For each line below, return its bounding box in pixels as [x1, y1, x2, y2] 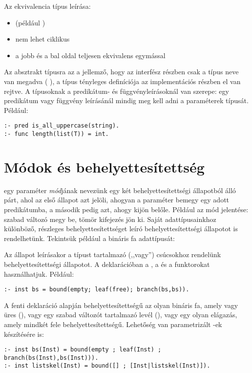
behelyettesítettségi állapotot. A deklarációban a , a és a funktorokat [4, 259, 210, 269]
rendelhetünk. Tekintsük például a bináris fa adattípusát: [4, 233, 175, 243]
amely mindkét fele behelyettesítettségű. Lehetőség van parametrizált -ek [4, 319, 222, 329]
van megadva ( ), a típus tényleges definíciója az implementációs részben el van [4, 76, 241, 86]
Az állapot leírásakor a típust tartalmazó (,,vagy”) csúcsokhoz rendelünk [4, 249, 221, 260]
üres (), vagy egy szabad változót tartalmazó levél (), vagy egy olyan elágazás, [4, 309, 237, 320]
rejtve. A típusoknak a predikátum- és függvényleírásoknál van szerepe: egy [4, 86, 229, 96]
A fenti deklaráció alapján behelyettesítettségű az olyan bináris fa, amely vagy [4, 300, 238, 310]
